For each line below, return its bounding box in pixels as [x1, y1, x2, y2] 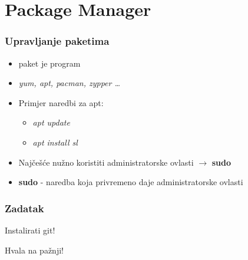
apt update [32, 116, 70, 129]
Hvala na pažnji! [5, 243, 64, 256]
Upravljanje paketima [5, 34, 110, 48]
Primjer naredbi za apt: [18, 96, 104, 108]
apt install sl [32, 136, 78, 148]
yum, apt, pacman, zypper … [18, 77, 121, 89]
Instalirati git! [5, 223, 55, 236]
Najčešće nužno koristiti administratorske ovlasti [18, 156, 194, 168]
